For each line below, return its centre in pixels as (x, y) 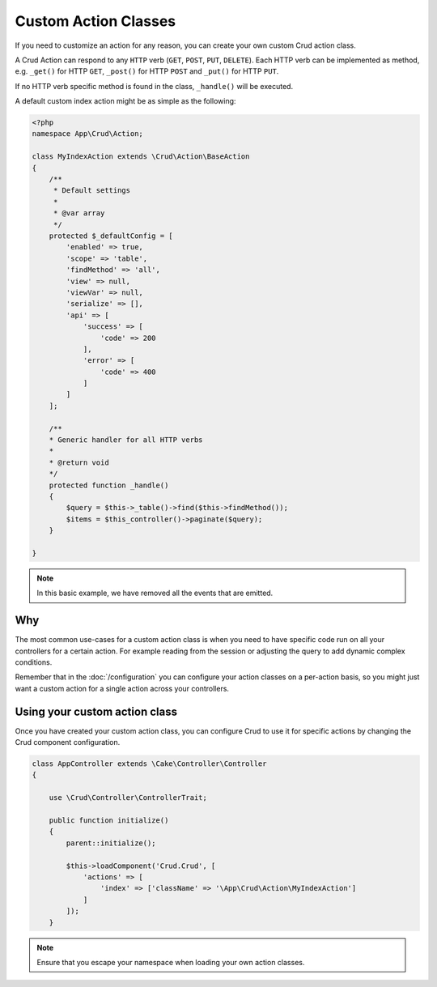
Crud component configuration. (68, 742)
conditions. (34, 662)
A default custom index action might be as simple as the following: (125, 101)
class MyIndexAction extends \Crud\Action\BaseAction (141, 157)
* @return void (79, 462)
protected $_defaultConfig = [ (111, 236)
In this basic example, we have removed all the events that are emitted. (155, 593)
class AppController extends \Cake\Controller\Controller (149, 764)
